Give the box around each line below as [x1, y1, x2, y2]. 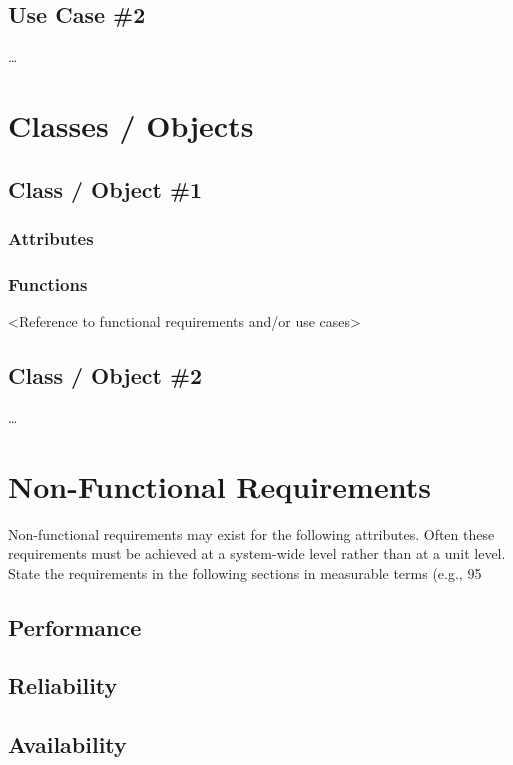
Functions [8, 271, 88, 296]
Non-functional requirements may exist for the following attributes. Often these [8, 523, 495, 544]
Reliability [8, 670, 118, 701]
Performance [8, 611, 142, 642]
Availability [8, 729, 127, 760]
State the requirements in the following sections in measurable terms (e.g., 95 [8, 562, 482, 583]
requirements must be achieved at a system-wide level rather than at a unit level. [8, 543, 506, 564]
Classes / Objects [8, 104, 254, 145]
